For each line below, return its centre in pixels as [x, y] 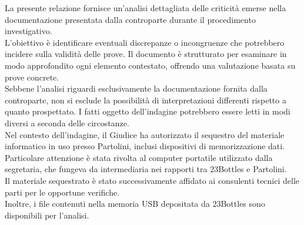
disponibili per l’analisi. [47, 215]
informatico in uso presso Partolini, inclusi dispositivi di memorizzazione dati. [145, 146]
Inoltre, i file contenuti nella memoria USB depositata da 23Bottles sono [135, 204]
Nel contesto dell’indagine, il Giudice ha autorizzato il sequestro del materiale [145, 134]
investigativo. [29, 31]
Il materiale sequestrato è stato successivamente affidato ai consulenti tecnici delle [152, 180]
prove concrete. [32, 77]
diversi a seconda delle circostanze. [67, 122]
